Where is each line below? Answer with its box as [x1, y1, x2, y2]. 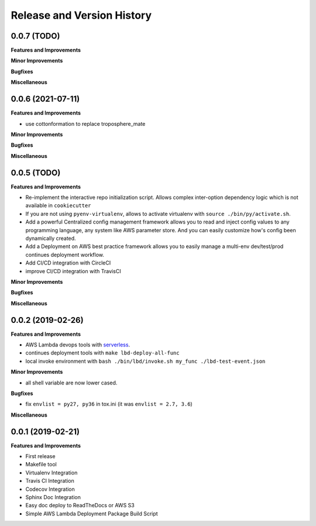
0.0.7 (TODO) [11, 31, 60, 41]
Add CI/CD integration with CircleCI [25, 259, 111, 266]
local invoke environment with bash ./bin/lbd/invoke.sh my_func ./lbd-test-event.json [25, 357, 266, 365]
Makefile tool [25, 461, 57, 468]
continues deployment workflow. [25, 251, 105, 258]
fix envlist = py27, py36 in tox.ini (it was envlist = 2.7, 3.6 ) [25, 401, 193, 408]
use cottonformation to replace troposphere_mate [25, 120, 146, 127]
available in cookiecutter [25, 202, 91, 209]
